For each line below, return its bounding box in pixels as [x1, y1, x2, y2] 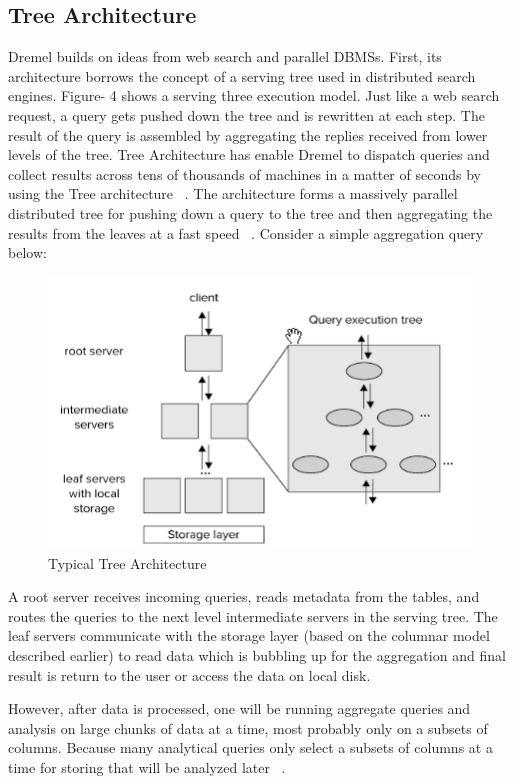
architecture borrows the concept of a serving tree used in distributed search [8, 65, 476, 86]
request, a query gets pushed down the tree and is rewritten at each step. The [8, 104, 485, 125]
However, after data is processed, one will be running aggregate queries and [8, 698, 471, 719]
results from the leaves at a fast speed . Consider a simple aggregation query [8, 222, 484, 243]
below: [8, 242, 47, 263]
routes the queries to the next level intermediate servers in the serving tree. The [8, 605, 498, 626]
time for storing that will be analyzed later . [8, 757, 286, 778]
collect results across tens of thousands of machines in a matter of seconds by [8, 163, 481, 184]
